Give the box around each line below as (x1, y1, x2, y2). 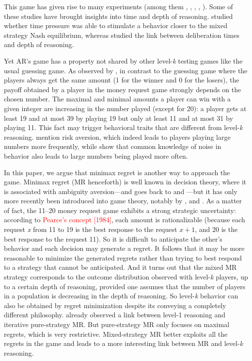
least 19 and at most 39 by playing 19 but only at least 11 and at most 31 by (4, 113, 233, 123)
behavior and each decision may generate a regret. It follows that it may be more (4, 243, 245, 253)
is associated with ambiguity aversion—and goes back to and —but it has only (4, 186, 237, 196)
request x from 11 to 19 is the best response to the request (4, 224, 177, 234)
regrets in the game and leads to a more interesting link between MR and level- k (4, 338, 243, 348)
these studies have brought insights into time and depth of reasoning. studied (4, 11, 233, 21)
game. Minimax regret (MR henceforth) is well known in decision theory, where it (4, 177, 247, 187)
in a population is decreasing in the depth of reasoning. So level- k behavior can (4, 291, 238, 301)
